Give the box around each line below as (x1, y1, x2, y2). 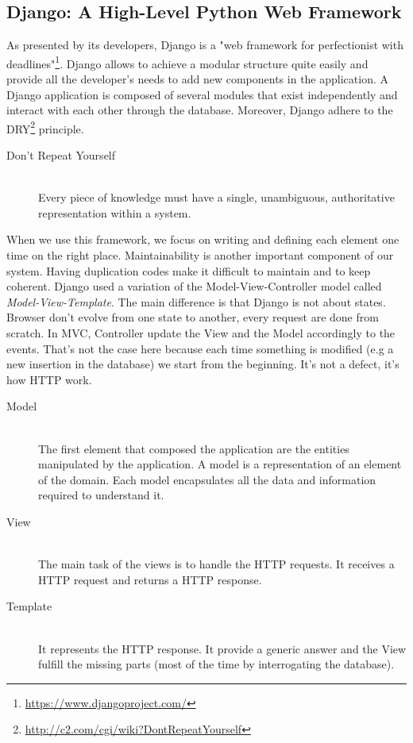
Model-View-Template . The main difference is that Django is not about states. (6, 293, 386, 310)
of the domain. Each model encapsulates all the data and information (38, 471, 376, 487)
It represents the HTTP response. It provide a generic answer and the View (38, 640, 407, 656)
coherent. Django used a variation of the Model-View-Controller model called (6, 278, 382, 295)
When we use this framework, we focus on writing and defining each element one (6, 231, 399, 248)
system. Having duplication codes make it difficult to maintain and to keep (6, 262, 371, 279)
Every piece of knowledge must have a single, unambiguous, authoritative (38, 189, 395, 206)
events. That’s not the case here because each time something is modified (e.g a (6, 340, 394, 356)
